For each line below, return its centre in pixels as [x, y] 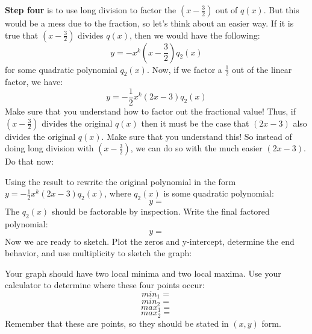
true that [22, 35]
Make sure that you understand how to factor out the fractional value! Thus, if [151, 111]
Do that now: [30, 161]
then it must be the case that [195, 123]
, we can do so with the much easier [196, 148]
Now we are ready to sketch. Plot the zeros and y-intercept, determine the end [150, 241]
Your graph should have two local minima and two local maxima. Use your [143, 273]
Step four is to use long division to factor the [91, 10]
